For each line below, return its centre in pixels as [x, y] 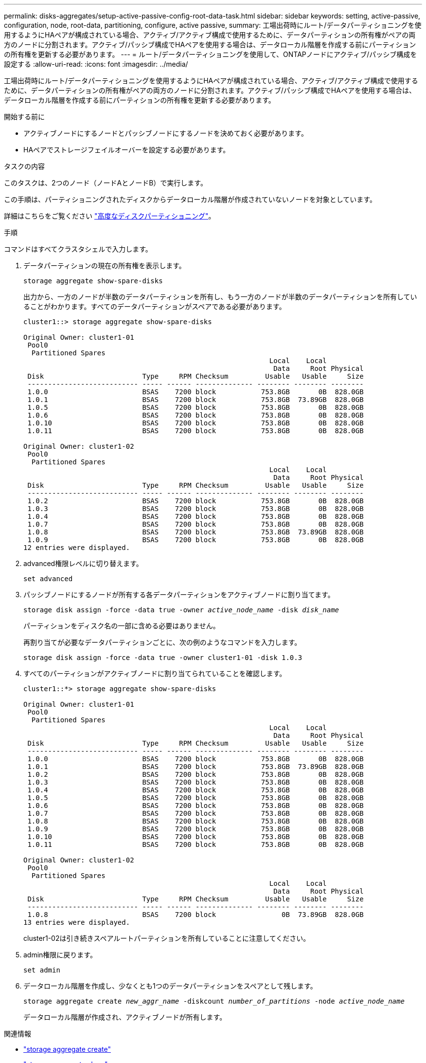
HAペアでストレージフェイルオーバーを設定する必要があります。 [127, 150]
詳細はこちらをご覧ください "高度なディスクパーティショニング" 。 [110, 216]
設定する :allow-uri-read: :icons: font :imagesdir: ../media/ [96, 64]
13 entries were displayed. [77, 922]
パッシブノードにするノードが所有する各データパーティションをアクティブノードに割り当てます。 [179, 595]
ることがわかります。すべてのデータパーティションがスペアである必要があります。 [155, 306]
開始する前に [24, 117]
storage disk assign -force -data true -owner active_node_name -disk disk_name [181, 610]
